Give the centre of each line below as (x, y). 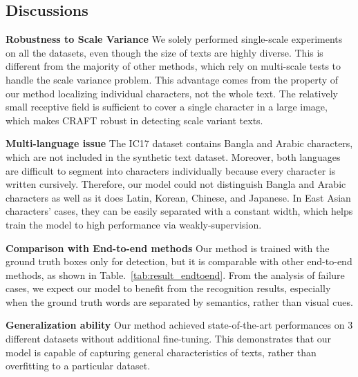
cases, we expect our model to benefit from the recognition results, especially (168, 288)
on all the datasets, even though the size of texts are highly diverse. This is (164, 52)
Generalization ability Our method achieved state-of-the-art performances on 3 (179, 325)
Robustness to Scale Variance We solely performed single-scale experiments (174, 39)
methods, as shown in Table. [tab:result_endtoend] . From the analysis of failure (175, 274)
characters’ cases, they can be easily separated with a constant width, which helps (179, 211)
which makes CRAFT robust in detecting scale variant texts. (134, 120)
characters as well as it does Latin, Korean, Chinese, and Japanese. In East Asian (178, 197)
